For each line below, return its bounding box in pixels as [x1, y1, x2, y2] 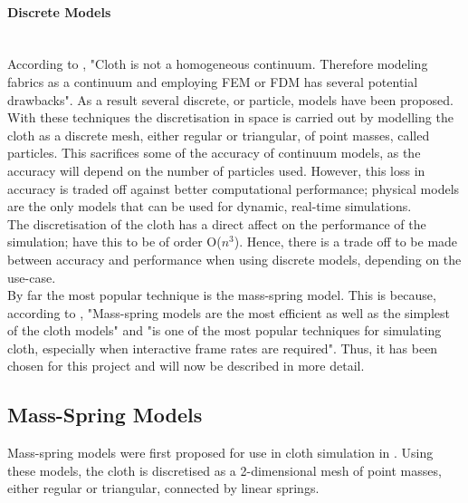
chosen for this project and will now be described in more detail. [7, 356, 365, 375]
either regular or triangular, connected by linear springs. [7, 479, 320, 498]
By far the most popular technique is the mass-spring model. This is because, [7, 285, 436, 305]
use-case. [7, 267, 56, 286]
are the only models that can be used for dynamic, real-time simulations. [7, 197, 412, 216]
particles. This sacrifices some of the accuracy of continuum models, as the [7, 143, 421, 162]
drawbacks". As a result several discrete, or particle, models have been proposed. [7, 90, 454, 109]
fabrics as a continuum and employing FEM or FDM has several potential [7, 72, 418, 91]
